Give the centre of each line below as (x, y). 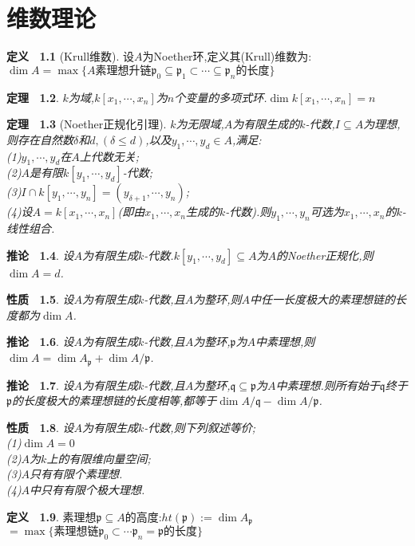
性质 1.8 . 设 (40, 427)
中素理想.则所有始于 (328, 385)
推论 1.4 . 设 (40, 255)
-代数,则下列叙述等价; (200, 427)
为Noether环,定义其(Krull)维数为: (227, 56)
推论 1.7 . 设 (40, 385)
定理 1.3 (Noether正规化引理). (87, 124)
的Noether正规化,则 (324, 255)
